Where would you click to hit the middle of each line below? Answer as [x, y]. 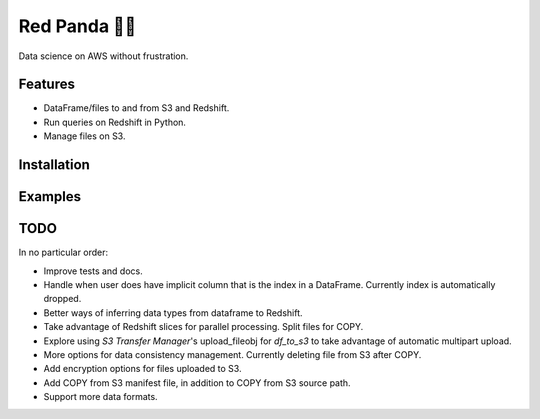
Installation [54, 165]
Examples [50, 196]
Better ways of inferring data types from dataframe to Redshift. [173, 312]
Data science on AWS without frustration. [103, 56]
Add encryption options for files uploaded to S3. [142, 369]
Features [46, 84]
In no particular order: [63, 252]
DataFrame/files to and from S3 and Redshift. [136, 108]
